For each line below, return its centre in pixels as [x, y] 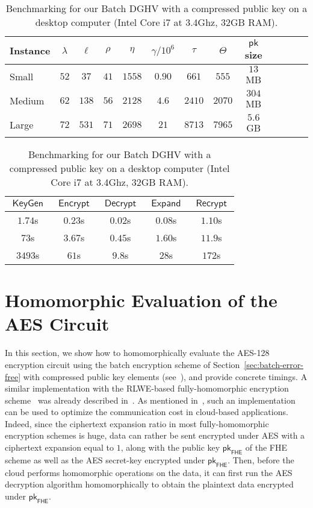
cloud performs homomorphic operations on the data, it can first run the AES [149, 472]
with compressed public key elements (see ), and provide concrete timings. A [165, 376]
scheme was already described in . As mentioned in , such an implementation [150, 400]
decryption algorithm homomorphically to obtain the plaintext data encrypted [149, 484]
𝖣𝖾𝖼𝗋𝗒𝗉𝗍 [120, 203]
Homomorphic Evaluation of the [141, 300]
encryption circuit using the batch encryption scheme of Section [122, 364]
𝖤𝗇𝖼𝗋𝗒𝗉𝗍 [74, 203]
